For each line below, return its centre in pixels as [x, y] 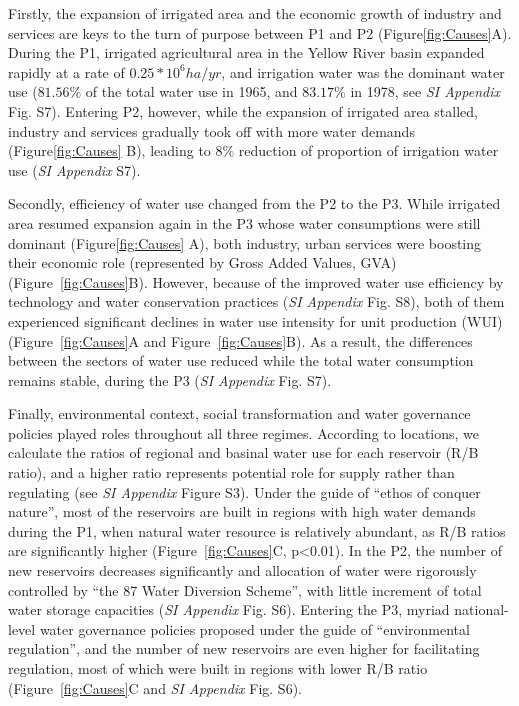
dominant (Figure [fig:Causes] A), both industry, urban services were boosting [245, 242]
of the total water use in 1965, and [191, 91]
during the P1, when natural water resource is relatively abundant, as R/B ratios [257, 530]
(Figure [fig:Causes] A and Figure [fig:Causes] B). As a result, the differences [240, 340]
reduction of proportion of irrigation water [368, 150]
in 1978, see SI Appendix [425, 91]
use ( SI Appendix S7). [74, 169]
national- [481, 609]
